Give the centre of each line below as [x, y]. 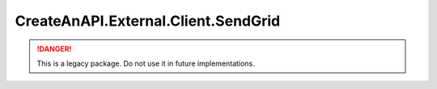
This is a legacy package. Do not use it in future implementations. [146, 63]
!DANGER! [54, 49]
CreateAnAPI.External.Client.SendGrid [148, 21]
